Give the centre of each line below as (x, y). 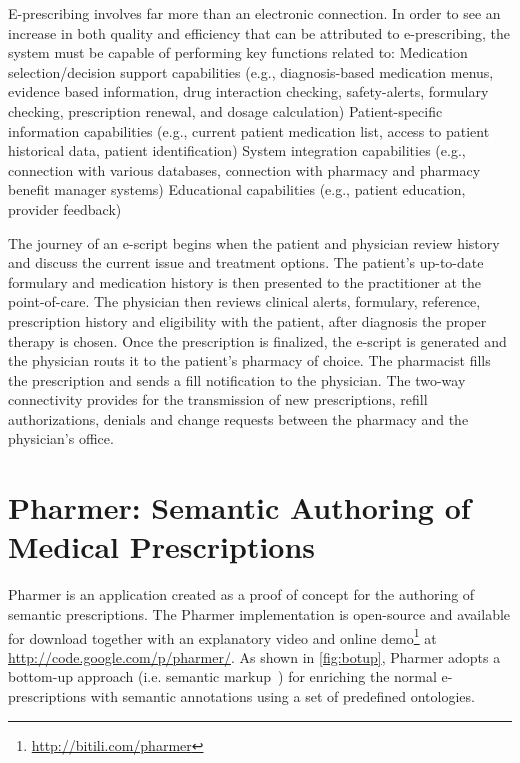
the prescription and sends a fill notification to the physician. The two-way (237, 379)
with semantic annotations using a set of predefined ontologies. (282, 696)
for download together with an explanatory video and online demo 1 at (222, 636)
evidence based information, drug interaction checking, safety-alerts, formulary (248, 91)
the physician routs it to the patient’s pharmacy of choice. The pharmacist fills (249, 360)
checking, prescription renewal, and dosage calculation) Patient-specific (225, 110)
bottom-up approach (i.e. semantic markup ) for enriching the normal (222, 676)
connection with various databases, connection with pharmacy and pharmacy (244, 169)
